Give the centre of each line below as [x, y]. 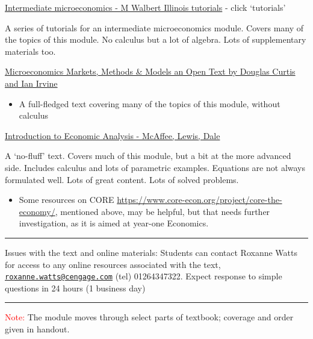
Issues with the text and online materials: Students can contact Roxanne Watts [151, 252]
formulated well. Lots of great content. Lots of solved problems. [122, 179]
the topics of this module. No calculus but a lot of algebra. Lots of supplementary [156, 39]
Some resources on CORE [67, 200]
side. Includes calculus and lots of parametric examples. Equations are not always [155, 167]
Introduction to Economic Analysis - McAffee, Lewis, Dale [113, 135]
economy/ [37, 211]
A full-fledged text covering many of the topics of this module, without [150, 103]
